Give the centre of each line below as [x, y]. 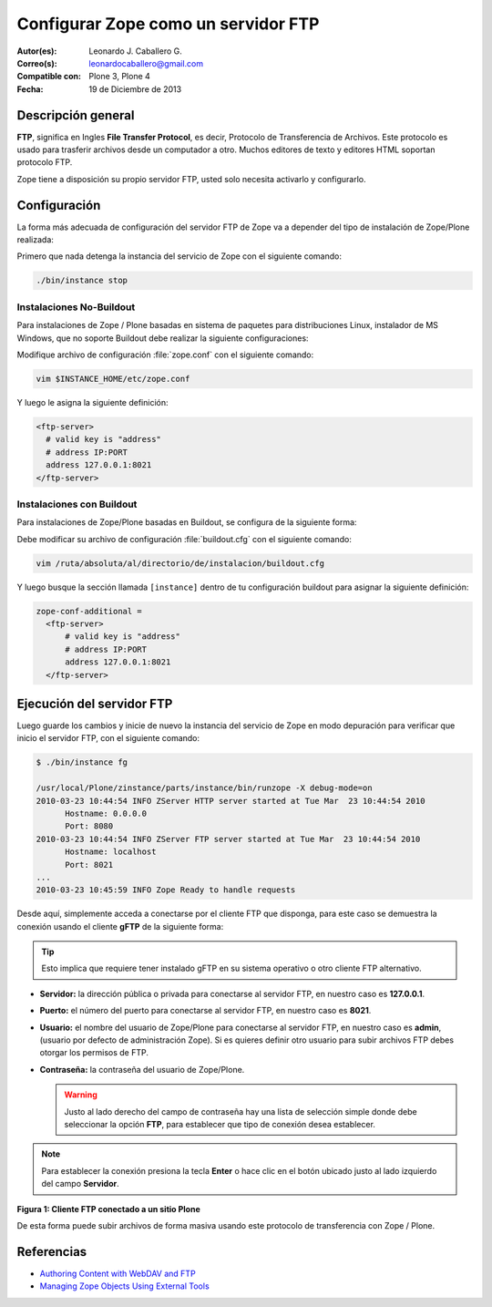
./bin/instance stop [82, 281]
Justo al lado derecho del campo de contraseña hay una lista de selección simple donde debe [241, 1111]
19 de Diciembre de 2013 [135, 89]
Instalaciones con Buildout [77, 504]
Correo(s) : [37, 63]
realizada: [36, 240]
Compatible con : [49, 77]
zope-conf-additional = [89, 611]
